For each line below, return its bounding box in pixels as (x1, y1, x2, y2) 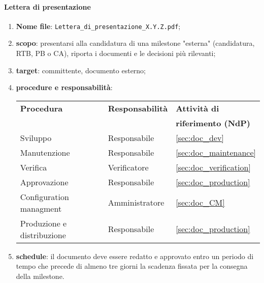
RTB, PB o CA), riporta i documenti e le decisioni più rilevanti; (16, 48, 216, 59)
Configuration (20, 190, 69, 203)
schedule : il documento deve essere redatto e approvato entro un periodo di (16, 250, 254, 261)
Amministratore (108, 196, 164, 209)
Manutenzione (20, 146, 70, 158)
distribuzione (20, 229, 66, 241)
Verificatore (108, 161, 149, 173)
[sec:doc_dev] (176, 131, 224, 144)
